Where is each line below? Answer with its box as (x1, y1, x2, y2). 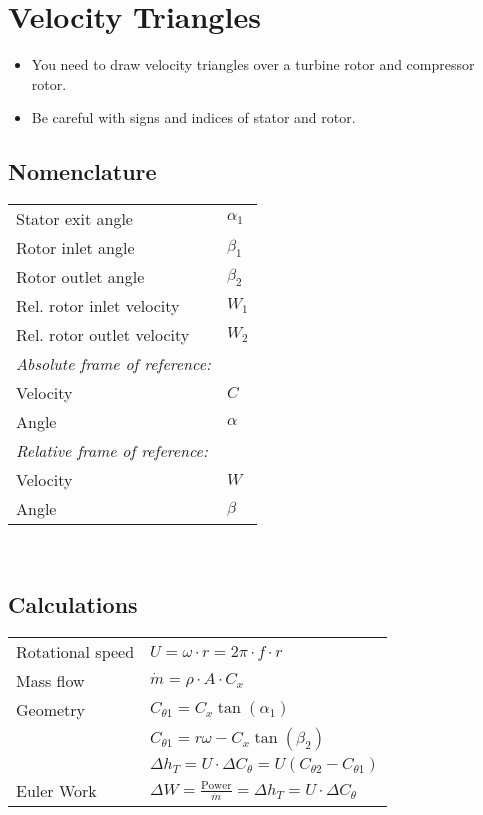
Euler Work (16, 778, 97, 802)
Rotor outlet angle (16, 265, 145, 289)
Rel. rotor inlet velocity (16, 294, 180, 318)
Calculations (8, 589, 138, 620)
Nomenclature (8, 156, 157, 187)
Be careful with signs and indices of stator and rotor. (31, 107, 356, 128)
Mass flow (16, 668, 85, 692)
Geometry (16, 697, 86, 721)
